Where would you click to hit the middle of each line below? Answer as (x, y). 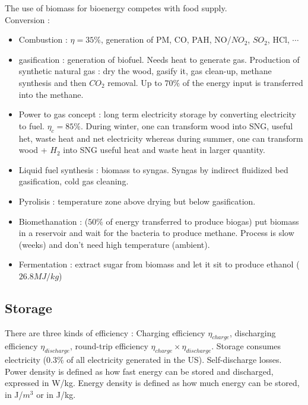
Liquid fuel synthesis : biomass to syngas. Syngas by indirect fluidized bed (153, 169)
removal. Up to (135, 82)
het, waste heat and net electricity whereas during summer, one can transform (161, 138)
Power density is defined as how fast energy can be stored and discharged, (139, 371)
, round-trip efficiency (109, 346)
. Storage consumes (246, 346)
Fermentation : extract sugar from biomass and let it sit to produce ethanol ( (159, 264)
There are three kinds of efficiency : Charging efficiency (105, 332)
